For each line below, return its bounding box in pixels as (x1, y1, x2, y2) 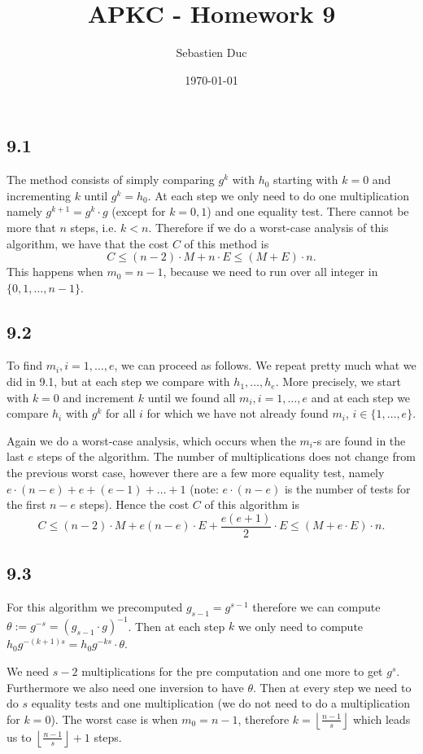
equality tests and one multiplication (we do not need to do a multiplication (31, 695, 410, 712)
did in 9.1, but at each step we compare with (7, 373, 230, 390)
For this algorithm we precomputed (7, 598, 183, 616)
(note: (190, 480, 219, 497)
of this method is (184, 235, 269, 252)
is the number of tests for (284, 480, 411, 497)
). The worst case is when (50, 710, 178, 727)
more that (7, 218, 56, 235)
